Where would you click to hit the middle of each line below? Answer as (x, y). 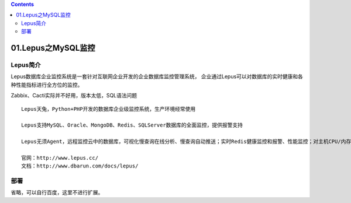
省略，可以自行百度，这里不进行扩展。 (57, 192)
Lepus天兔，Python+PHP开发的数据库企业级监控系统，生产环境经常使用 (109, 109)
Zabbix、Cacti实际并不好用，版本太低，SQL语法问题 (74, 96)
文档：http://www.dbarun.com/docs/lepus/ (80, 166)
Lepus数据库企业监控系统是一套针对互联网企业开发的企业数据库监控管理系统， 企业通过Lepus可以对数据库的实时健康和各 (157, 76)
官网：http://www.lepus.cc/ (60, 158)
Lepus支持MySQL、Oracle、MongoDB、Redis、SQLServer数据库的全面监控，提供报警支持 (132, 125)
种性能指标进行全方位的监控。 (47, 85)
